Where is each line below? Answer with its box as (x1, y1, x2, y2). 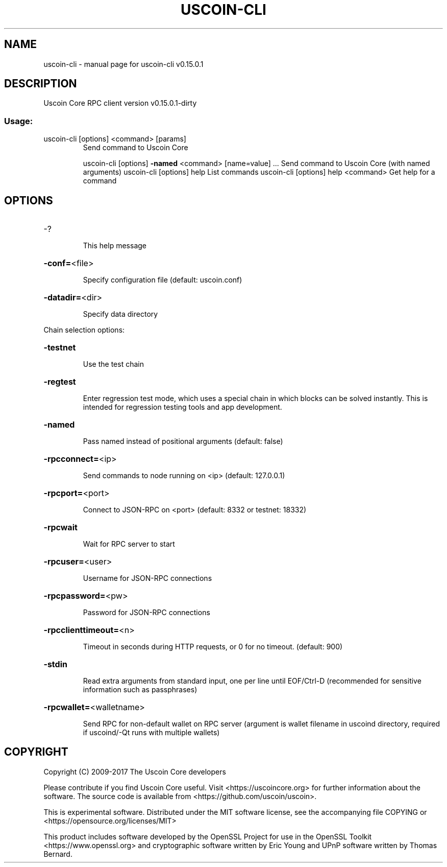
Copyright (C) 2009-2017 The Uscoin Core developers (43, 767, 226, 776)
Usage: (4, 115, 33, 126)
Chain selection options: (43, 325, 125, 335)
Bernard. (43, 849, 72, 858)
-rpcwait (43, 522, 78, 533)
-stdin (43, 659, 67, 670)
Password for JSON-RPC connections (83, 608, 210, 617)
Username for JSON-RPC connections (83, 574, 212, 583)
